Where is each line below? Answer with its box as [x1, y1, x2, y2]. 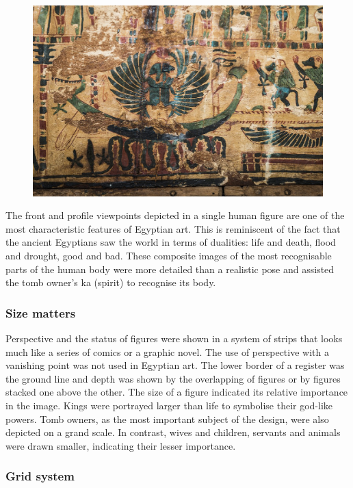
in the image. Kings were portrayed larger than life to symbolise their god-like [5, 398, 333, 412]
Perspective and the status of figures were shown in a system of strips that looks [5, 331, 343, 346]
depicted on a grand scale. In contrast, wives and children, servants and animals [5, 425, 341, 439]
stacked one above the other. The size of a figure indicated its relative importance [5, 385, 348, 399]
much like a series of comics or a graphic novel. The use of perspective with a [5, 344, 329, 359]
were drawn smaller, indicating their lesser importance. [5, 438, 236, 452]
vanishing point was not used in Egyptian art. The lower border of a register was [5, 358, 345, 372]
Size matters [5, 304, 76, 321]
